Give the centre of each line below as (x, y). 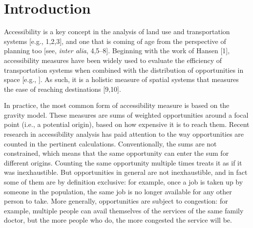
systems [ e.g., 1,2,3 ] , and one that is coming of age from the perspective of (115, 41)
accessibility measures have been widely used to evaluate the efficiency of (113, 60)
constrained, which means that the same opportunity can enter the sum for (116, 153)
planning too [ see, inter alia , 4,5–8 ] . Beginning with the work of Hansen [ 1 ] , (117, 51)
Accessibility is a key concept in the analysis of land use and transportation (117, 31)
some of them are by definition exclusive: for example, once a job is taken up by (124, 182)
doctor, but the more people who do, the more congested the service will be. (118, 220)
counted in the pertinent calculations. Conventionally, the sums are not (110, 143)
